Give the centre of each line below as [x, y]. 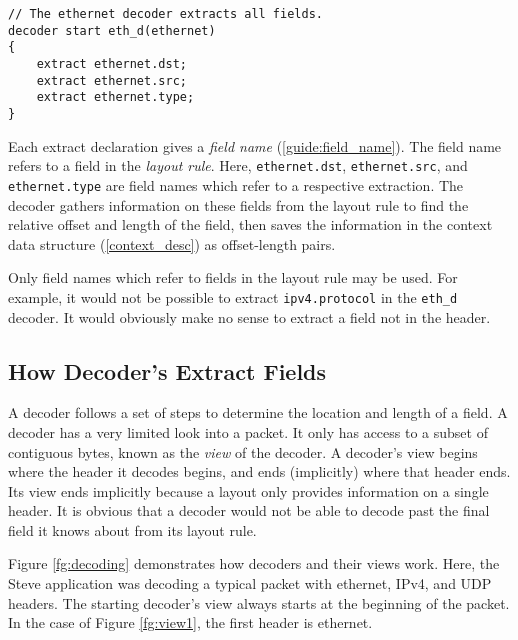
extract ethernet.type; [115, 97]
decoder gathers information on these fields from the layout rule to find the [238, 204]
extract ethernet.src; [111, 80]
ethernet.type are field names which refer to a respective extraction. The [236, 184]
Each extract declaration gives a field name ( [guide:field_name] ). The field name [255, 145]
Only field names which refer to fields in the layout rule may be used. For [233, 277]
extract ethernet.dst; [111, 63]
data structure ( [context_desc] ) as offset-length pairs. [172, 243]
